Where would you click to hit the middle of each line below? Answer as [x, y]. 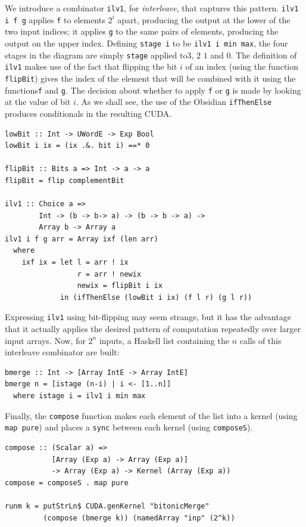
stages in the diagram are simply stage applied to [96, 55]
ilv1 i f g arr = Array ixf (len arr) [82, 239]
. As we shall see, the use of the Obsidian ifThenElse [174, 102]
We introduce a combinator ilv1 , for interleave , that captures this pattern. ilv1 [152, 8]
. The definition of [264, 55]
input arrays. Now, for [45, 340]
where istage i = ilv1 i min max [79, 396]
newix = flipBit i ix [120, 286]
